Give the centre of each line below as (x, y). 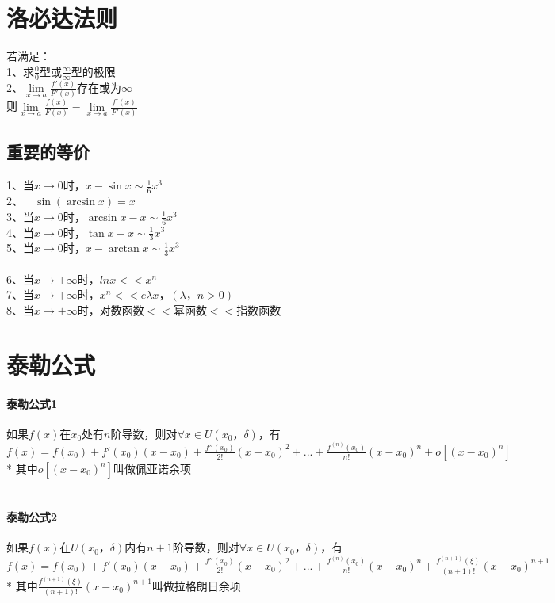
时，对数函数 (111, 309)
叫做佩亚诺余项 (153, 468)
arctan (124, 249)
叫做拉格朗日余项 (196, 585)
